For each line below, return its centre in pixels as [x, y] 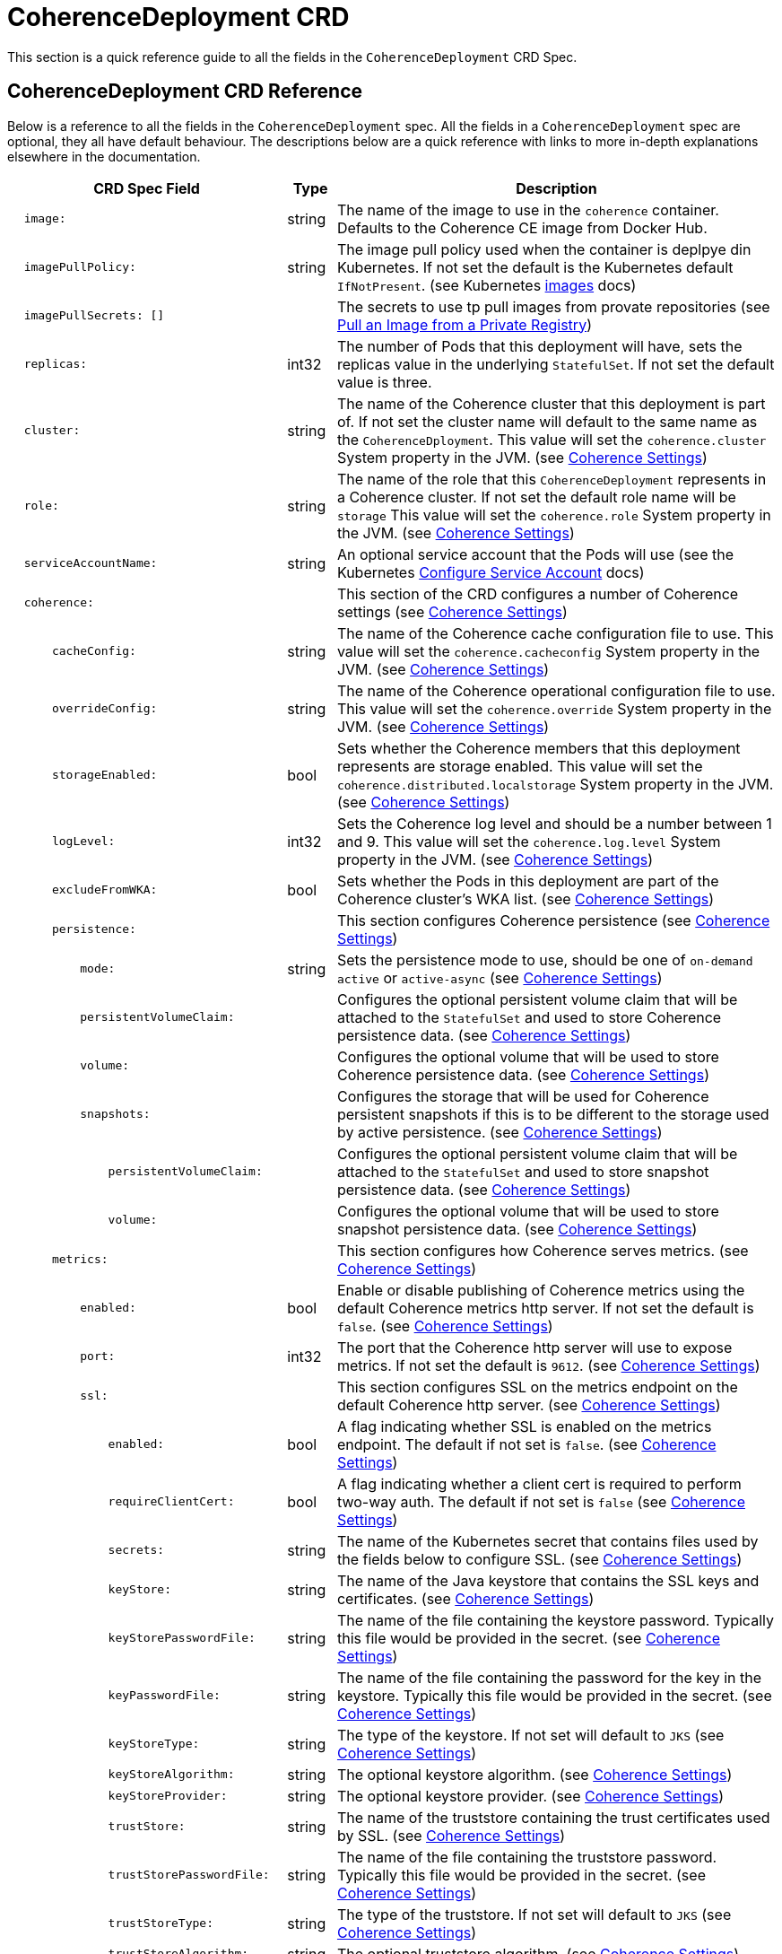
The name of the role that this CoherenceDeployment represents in [552, 479]
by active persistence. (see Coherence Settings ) [500, 1132]
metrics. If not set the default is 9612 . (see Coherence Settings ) [548, 1365]
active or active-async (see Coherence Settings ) [500, 977]
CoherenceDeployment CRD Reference [185, 92]
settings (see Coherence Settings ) [452, 611]
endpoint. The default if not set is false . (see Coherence [526, 1444]
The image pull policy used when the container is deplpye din [544, 249]
